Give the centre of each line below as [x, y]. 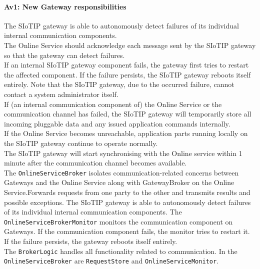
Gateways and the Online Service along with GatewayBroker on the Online [119, 182]
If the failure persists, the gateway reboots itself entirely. [91, 241]
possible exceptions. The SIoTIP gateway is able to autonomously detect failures [127, 202]
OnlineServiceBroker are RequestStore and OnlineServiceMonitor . [111, 261]
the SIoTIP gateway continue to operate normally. [81, 143]
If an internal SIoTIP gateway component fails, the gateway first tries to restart [126, 65]
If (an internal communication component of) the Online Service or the [113, 104]
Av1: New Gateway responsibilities [65, 6]
